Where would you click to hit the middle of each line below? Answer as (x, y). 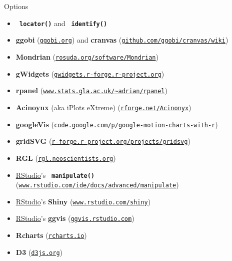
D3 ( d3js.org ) (39, 252)
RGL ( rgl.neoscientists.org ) (66, 158)
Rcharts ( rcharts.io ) (51, 235)
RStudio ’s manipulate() (55, 175)
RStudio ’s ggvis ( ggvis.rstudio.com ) (75, 218)
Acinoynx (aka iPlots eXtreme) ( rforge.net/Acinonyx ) (103, 107)
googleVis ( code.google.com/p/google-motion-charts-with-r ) (117, 124)
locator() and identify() (63, 23)
